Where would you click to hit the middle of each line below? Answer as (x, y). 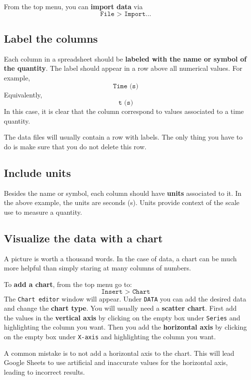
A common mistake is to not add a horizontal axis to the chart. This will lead (119, 353)
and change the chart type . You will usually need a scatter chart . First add (120, 308)
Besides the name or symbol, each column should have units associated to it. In (123, 193)
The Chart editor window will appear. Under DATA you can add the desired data (125, 298)
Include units (37, 172)
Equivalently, (23, 94)
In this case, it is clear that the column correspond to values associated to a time (124, 111)
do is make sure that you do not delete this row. (75, 146)
